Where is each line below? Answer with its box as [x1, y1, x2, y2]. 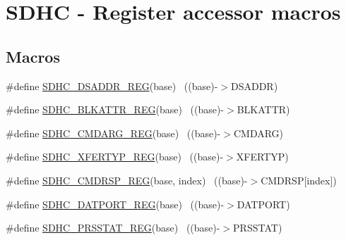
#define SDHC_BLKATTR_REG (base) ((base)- [6, 102, 225, 117]
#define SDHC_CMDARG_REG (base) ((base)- [6, 125, 221, 140]
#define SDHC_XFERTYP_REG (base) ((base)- [6, 149, 224, 164]
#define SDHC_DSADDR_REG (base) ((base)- [6, 78, 218, 93]
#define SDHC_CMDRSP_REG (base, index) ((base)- [6, 172, 248, 187]
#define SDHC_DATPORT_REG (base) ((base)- [6, 196, 225, 211]
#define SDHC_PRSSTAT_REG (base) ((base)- [6, 220, 220, 235]
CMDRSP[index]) [261, 172, 337, 187]
